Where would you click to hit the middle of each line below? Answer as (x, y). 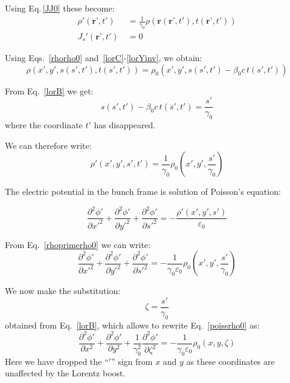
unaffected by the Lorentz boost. (65, 373)
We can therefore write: (48, 145)
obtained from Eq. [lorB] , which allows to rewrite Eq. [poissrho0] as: (132, 325)
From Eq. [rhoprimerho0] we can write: (78, 244)
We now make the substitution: (63, 291)
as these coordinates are (230, 361)
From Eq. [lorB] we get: (49, 90)
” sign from (132, 361)
